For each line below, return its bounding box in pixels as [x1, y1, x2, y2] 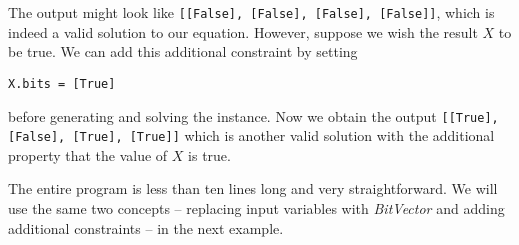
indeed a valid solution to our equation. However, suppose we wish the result [8, 21, 478, 42]
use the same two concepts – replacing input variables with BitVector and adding [8, 198, 505, 218]
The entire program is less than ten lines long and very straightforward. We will [8, 178, 498, 199]
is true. [188, 144, 231, 165]
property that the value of [8, 144, 168, 165]
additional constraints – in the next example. [8, 217, 284, 238]
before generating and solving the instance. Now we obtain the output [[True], [8, 105, 499, 126]
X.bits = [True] [8, 76, 116, 91]
